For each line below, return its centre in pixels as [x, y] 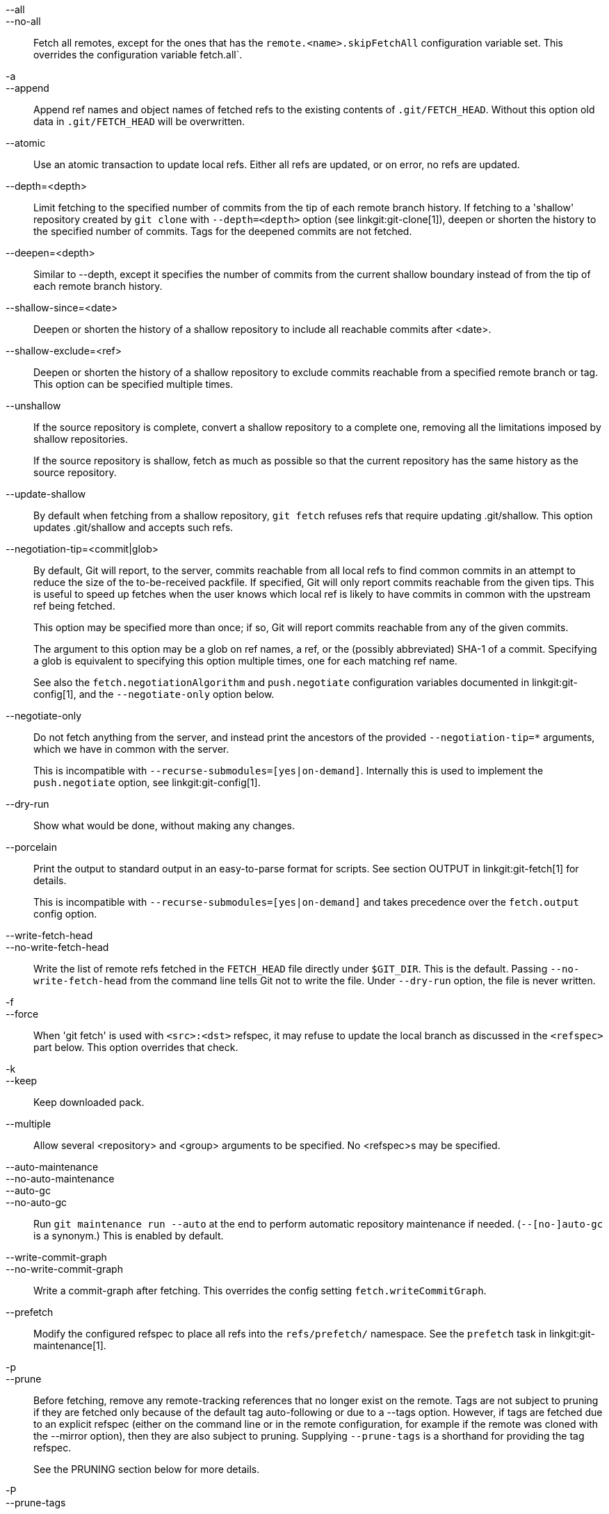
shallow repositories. [81, 439]
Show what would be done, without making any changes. [164, 825]
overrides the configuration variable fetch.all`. [138, 55]
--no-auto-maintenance [60, 1179]
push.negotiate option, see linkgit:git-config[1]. [147, 782]
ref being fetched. [74, 606]
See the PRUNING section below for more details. [147, 1469]
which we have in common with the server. [131, 749]
